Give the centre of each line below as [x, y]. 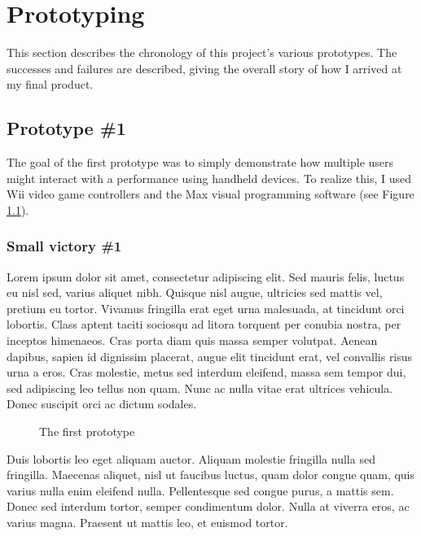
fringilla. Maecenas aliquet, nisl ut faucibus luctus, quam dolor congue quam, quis [211, 475]
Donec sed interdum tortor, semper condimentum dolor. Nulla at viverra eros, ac [208, 506]
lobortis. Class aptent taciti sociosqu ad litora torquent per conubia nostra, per [204, 324]
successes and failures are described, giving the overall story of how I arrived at [204, 68]
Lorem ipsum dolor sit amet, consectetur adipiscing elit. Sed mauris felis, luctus [206, 276]
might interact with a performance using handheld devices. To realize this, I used [209, 178]
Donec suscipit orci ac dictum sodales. [102, 404]
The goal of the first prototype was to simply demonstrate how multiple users [200, 162]
